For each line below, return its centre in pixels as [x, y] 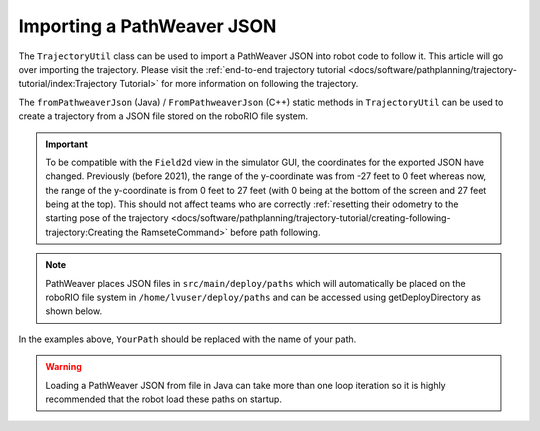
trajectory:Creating [84, 232]
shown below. [74, 311]
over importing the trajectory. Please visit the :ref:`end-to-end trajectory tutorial [182, 69]
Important [67, 144]
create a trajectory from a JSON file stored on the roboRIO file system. [163, 116]
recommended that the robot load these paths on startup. [163, 399]
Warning [63, 367]
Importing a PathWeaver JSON [147, 26]
